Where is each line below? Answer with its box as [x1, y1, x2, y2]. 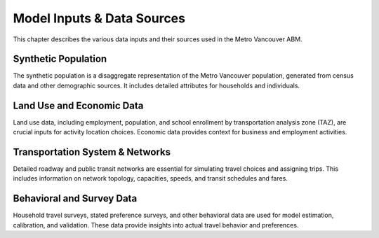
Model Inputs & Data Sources [13, 10, 186, 26]
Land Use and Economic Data [13, 99, 144, 111]
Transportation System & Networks [13, 146, 171, 157]
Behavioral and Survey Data [13, 192, 138, 204]
